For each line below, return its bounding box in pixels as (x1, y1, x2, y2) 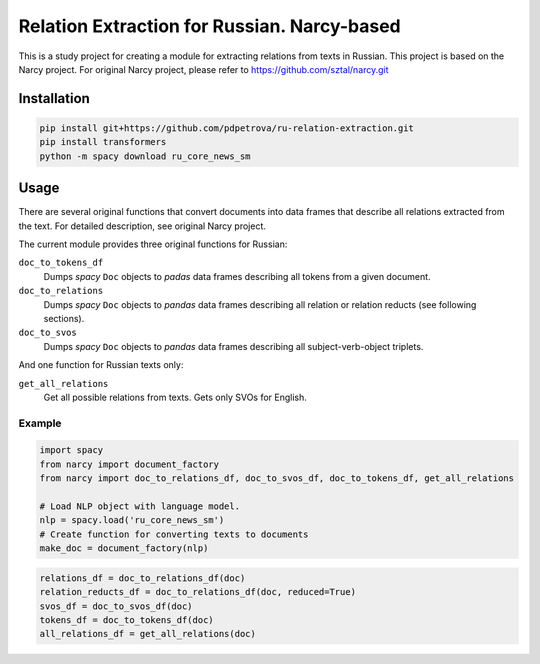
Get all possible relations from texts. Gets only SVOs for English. (43, 391, 307, 403)
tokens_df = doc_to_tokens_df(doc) (39, 614, 214, 625)
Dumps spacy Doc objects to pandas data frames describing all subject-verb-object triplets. (43, 340, 424, 352)
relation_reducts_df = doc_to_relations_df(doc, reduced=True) (39, 586, 357, 598)
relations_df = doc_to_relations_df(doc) (39, 572, 246, 584)
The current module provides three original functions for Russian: (18, 238, 288, 250)
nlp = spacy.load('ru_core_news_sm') (39, 515, 225, 526)
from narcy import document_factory (39, 458, 220, 470)
